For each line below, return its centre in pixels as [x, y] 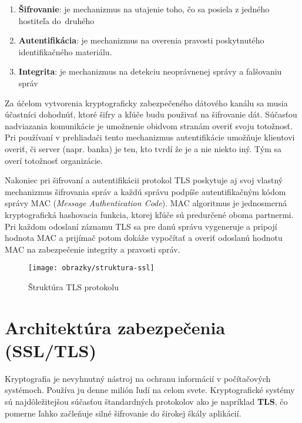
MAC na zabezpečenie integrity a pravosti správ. [93, 249]
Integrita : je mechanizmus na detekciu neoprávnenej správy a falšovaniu [150, 71]
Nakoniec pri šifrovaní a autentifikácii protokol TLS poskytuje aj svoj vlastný [144, 180]
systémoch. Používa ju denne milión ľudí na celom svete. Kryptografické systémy [150, 390]
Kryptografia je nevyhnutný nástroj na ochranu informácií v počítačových [138, 378]
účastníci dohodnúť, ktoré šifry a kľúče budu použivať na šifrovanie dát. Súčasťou [151, 114]
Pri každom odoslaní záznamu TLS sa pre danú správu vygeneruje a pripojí [141, 226]
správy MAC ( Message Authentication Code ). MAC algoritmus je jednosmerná [146, 203]
